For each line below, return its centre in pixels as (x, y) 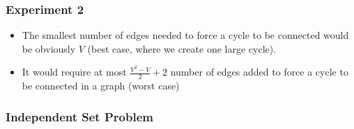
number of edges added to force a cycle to (259, 72)
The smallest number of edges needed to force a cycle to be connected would (185, 35)
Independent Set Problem (79, 116)
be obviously (49, 48)
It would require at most (74, 72)
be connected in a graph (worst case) (101, 86)
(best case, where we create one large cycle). (182, 48)
